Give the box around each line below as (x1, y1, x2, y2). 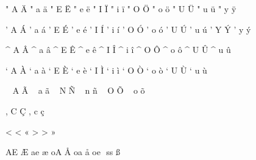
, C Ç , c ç (5, 104, 44, 117)
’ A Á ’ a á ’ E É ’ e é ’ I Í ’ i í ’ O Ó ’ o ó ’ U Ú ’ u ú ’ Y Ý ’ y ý (5, 23, 251, 35)
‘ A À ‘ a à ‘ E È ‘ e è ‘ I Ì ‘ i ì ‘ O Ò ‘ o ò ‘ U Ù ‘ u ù (5, 63, 207, 76)
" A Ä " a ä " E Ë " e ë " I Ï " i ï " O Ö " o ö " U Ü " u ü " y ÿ (5, 2, 236, 15)
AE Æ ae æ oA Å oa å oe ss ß (5, 145, 120, 158)
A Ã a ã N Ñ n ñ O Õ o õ (12, 84, 145, 97)
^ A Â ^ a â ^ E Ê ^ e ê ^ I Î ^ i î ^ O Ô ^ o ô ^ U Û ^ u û (5, 43, 231, 56)
